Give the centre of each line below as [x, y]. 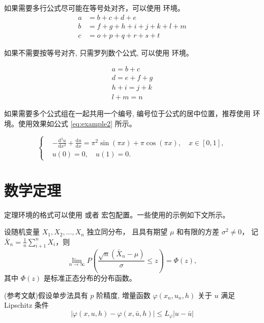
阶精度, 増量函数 [123, 295]
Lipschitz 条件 [26, 305]
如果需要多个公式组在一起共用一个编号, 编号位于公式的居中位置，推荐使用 [127, 113]
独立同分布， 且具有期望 [127, 232]
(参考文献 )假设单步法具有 [46, 295]
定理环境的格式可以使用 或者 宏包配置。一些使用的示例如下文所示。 [117, 214]
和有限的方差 [198, 232]
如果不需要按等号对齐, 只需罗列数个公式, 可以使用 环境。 [99, 52]
